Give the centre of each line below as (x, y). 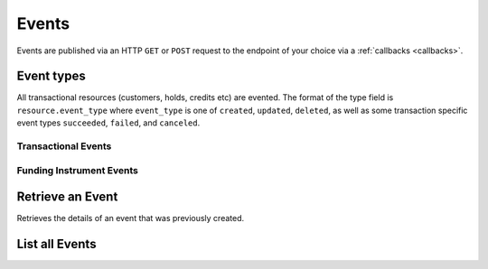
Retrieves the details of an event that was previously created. (131, 218)
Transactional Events (64, 146)
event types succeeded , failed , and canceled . (108, 123)
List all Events (56, 244)
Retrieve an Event (67, 197)
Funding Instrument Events (78, 170)
